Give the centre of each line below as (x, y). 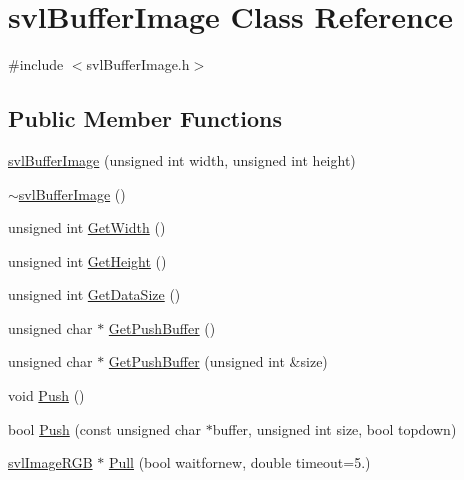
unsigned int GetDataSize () (94, 294)
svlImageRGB (50, 462)
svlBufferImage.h (138, 64)
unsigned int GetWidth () (87, 227)
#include (36, 64)
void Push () (46, 395)
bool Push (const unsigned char (104, 428)
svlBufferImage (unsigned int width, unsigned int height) (182, 159)
